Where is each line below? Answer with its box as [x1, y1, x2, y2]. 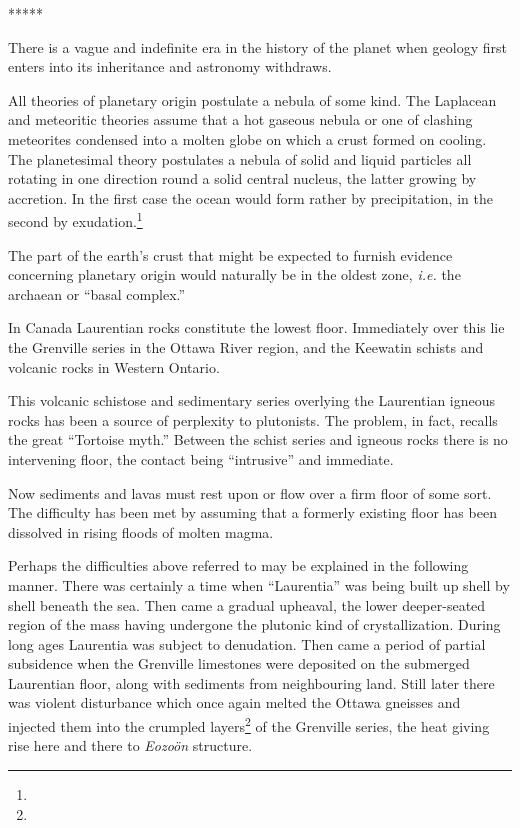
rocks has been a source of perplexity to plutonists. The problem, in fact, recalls [8, 409, 498, 430]
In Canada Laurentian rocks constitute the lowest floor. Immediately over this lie [8, 317, 505, 338]
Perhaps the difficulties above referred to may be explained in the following [8, 555, 469, 576]
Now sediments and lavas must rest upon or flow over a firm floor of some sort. [8, 482, 492, 503]
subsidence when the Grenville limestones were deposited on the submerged [8, 653, 470, 674]
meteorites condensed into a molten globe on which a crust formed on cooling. [8, 128, 487, 149]
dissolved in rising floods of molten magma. [8, 521, 274, 542]
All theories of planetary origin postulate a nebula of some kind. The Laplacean [8, 89, 497, 110]
